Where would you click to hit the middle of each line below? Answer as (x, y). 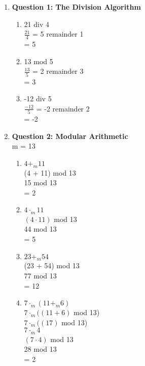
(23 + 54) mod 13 (52, 265)
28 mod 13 (40, 349)
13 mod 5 (39, 61)
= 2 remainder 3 (58, 71)
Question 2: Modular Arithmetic (70, 136)
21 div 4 (37, 24)
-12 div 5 (38, 98)
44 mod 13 (40, 229)
